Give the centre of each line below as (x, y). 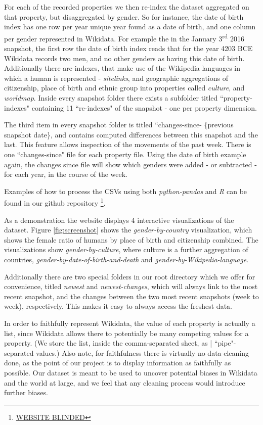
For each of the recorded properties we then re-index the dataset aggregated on (127, 7)
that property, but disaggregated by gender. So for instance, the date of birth (124, 16)
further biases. (26, 392)
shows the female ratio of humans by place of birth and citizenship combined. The (131, 239)
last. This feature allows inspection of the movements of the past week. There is (128, 144)
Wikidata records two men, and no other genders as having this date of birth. (124, 58)
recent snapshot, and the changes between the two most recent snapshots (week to (131, 296)
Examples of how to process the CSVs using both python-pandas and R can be (126, 191)
